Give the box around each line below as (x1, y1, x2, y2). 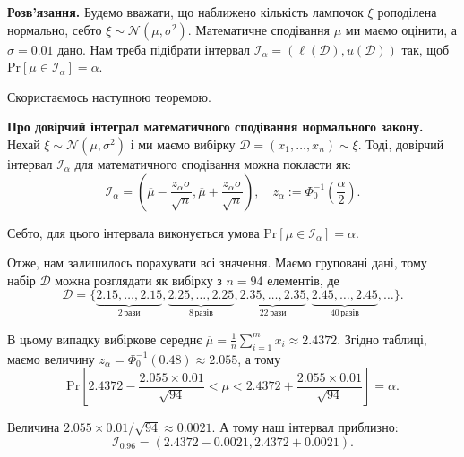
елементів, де (267, 270, 339, 289)
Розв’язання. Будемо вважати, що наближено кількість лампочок (7, 3, 364, 21)
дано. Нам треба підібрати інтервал (57, 39, 251, 58)
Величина (7, 418, 60, 436)
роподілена (377, 3, 437, 21)
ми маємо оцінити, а (345, 20, 458, 38)
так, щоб (401, 39, 450, 58)
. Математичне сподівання (187, 20, 330, 38)
